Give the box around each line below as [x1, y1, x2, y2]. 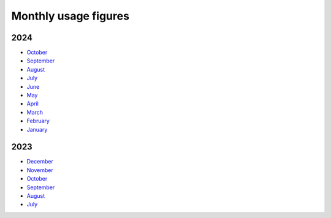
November [26, 166, 53, 174]
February [26, 117, 50, 125]
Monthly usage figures [11, 9, 130, 23]
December [26, 158, 53, 165]
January [26, 126, 48, 133]
